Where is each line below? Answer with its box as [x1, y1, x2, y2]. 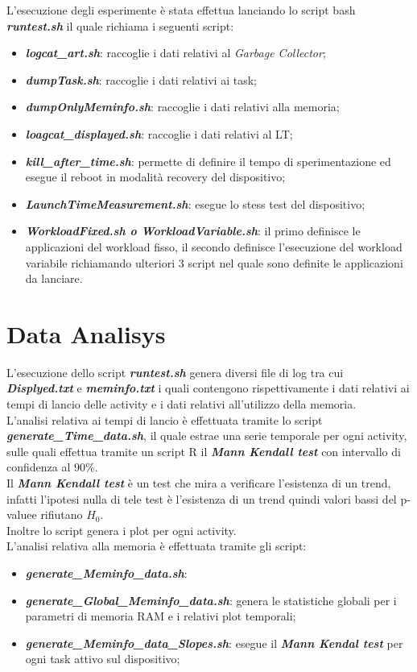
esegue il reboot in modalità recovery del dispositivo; [25, 168, 286, 185]
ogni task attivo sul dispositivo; [25, 650, 180, 667]
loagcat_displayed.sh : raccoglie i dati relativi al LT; [25, 125, 293, 142]
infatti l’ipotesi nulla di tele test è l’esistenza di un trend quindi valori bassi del [6, 490, 397, 507]
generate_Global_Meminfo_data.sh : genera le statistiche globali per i [25, 591, 397, 608]
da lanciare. [25, 270, 83, 287]
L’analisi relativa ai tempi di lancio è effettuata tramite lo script [6, 411, 323, 428]
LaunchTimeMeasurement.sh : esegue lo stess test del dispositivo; [25, 195, 365, 212]
